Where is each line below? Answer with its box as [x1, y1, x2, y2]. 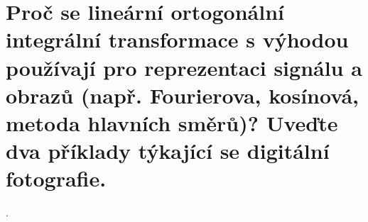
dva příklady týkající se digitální [6, 136, 330, 165]
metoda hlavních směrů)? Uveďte [6, 108, 338, 137]
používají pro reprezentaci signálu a [6, 52, 362, 82]
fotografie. [6, 164, 107, 193]
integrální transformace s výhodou [6, 25, 349, 54]
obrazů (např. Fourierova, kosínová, [6, 80, 359, 109]
